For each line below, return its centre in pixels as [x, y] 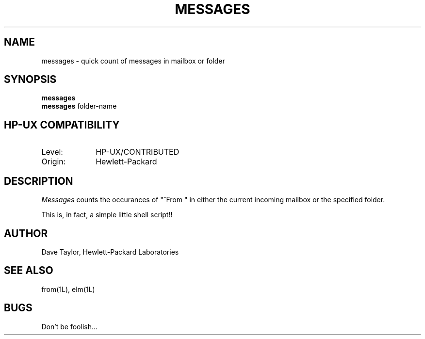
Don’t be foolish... [70, 326]
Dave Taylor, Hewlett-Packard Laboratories [110, 252]
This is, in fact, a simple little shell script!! [107, 215]
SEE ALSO [29, 271]
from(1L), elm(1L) [68, 289]
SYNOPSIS [30, 80]
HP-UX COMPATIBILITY [62, 125]
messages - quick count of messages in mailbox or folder [133, 61]
